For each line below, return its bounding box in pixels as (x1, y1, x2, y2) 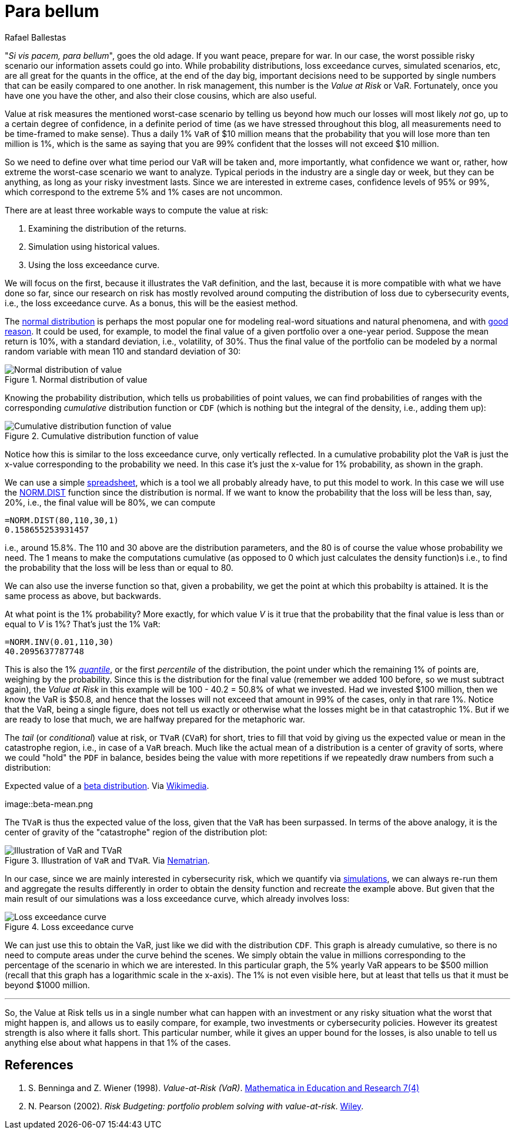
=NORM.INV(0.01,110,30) (5, 637, 114, 647)
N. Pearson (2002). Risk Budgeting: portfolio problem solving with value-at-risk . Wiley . (28, 1100, 364, 1111)
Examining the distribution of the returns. (28, 223, 186, 233)
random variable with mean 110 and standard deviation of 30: (5, 346, 241, 356)
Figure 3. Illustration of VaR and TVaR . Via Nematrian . (5, 855, 210, 865)
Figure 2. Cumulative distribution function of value (5, 430, 199, 441)
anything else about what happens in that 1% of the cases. (5, 1037, 231, 1048)
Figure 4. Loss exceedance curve (5, 921, 134, 932)
